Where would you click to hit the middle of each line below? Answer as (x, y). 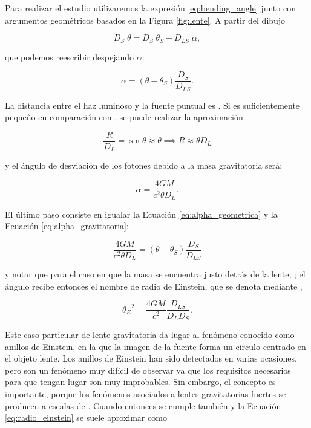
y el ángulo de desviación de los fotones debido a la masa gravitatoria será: (144, 165)
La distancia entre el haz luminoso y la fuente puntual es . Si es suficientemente (152, 105)
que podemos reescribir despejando (70, 57)
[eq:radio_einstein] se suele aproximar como (86, 417)
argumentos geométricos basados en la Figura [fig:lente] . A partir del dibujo (145, 20)
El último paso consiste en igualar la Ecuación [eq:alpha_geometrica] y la (141, 214)
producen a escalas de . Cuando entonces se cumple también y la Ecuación (143, 405)
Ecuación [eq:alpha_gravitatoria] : (67, 226)
